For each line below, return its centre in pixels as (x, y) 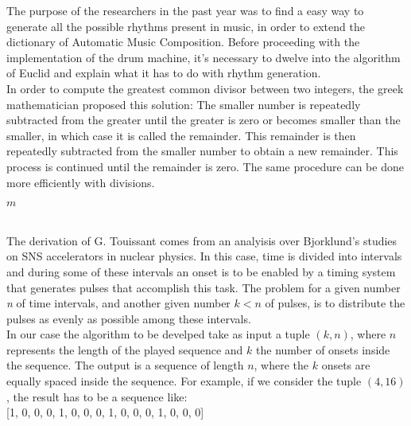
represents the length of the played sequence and (125, 349)
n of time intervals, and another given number (118, 303)
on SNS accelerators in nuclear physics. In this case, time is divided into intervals (204, 256)
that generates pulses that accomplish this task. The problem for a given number (204, 287)
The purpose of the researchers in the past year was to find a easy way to (185, 10)
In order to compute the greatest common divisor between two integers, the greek (205, 88)
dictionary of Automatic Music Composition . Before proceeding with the (183, 42)
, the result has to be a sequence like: (97, 396)
